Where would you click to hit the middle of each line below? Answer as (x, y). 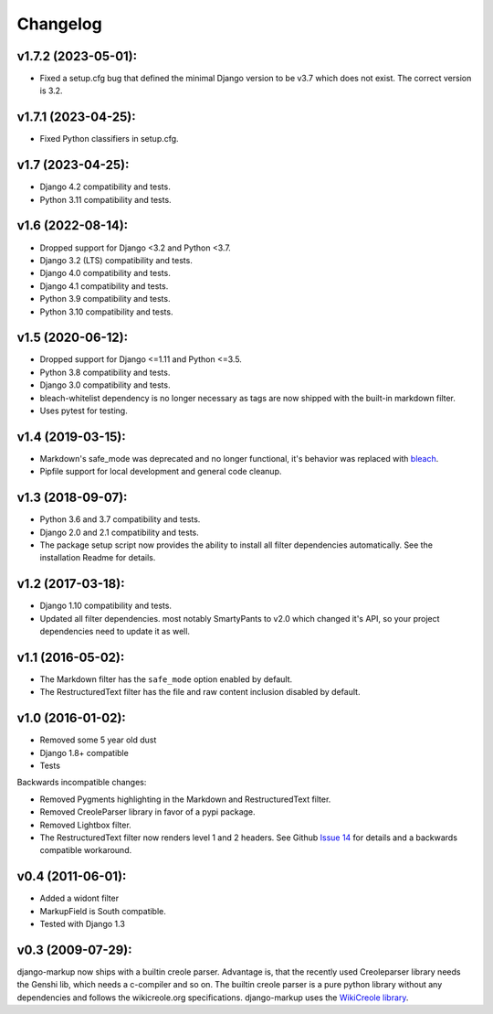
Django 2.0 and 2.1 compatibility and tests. (120, 532)
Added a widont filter (79, 898)
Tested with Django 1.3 (82, 924)
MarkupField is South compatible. (103, 911)
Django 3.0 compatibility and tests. (105, 385)
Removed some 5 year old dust (98, 740)
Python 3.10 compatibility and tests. (106, 312)
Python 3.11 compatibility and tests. (106, 199)
